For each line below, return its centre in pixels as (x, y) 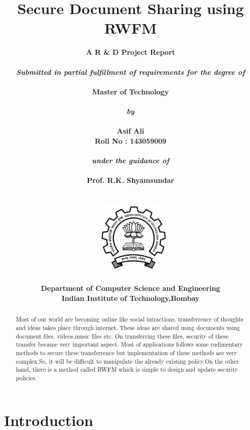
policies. (26, 378)
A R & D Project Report (131, 52)
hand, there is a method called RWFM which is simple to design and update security (127, 369)
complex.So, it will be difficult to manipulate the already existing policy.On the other (127, 361)
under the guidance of (131, 160)
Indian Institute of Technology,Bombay (131, 298)
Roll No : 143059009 (131, 140)
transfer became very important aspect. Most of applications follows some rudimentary (129, 344)
